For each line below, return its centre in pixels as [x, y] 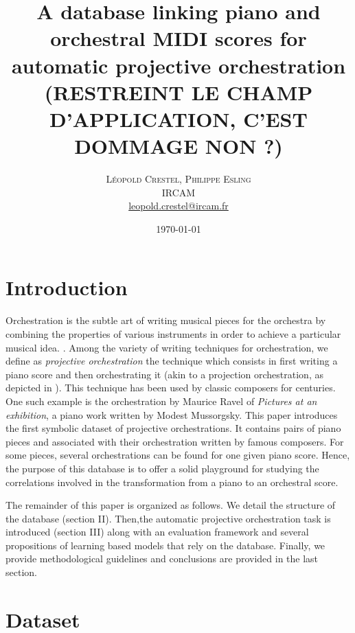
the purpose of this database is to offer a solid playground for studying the [162, 468]
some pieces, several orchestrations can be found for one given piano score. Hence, [178, 455]
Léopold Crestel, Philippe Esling [179, 179]
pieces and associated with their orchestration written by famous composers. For [175, 441]
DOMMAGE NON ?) [179, 146]
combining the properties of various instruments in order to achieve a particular [173, 333]
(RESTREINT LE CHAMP [179, 92]
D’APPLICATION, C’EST [179, 118]
